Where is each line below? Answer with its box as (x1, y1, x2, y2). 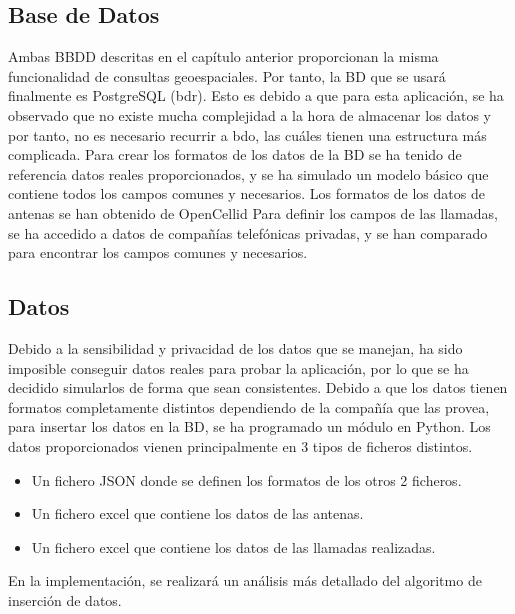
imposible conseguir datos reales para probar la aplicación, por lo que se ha (8, 357, 469, 378)
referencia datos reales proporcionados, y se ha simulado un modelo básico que (8, 163, 489, 184)
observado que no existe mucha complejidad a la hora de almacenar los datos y (8, 104, 491, 125)
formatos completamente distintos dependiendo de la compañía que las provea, (8, 396, 490, 417)
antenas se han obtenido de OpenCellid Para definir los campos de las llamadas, (8, 202, 498, 223)
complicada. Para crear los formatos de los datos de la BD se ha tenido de (8, 144, 462, 165)
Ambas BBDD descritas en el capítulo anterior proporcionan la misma (8, 46, 439, 67)
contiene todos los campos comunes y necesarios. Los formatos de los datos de (8, 183, 485, 204)
